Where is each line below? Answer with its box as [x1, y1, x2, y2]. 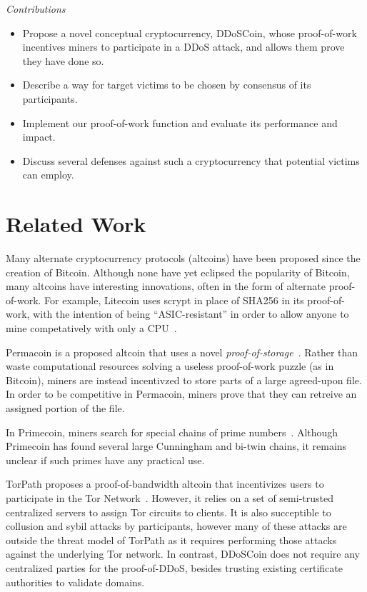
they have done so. [22, 53, 104, 68]
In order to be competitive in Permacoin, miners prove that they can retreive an [6, 386, 357, 401]
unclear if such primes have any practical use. [6, 452, 205, 467]
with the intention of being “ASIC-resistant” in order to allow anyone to [33, 306, 349, 321]
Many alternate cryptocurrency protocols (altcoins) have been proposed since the [6, 251, 361, 266]
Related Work [6, 209, 146, 239]
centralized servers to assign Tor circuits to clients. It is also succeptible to [6, 504, 331, 519]
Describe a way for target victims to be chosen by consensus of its [22, 77, 311, 92]
